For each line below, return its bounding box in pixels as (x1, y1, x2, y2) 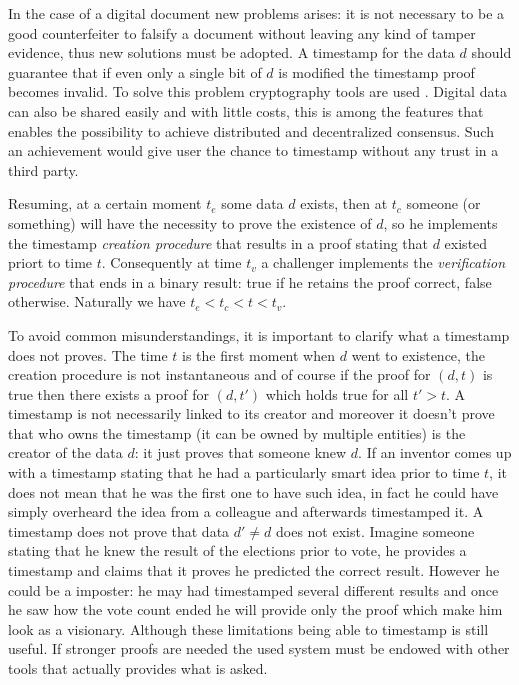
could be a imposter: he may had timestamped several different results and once (8, 579, 499, 600)
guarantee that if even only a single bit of (8, 61, 262, 82)
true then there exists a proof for (8, 383, 209, 404)
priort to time (8, 252, 93, 273)
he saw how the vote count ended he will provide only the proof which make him (8, 599, 503, 620)
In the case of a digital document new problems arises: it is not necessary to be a (8, 3, 505, 23)
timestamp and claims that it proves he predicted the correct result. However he (8, 560, 500, 581)
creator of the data (8, 442, 123, 463)
